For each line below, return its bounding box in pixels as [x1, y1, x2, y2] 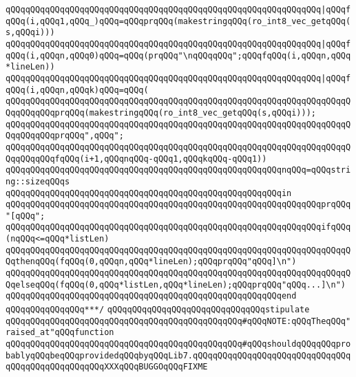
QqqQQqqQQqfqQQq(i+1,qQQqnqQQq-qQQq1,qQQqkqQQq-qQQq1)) [6, 153, 267, 164]
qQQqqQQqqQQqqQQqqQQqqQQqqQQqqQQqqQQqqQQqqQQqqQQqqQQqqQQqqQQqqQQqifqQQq [6, 222, 351, 233]
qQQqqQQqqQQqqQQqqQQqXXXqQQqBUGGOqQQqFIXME [6, 362, 208, 372]
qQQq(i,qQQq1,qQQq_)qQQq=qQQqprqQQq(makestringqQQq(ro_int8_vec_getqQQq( [6, 16, 351, 26]
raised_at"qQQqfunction [6, 327, 114, 338]
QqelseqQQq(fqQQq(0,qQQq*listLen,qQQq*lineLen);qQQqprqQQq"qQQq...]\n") [6, 279, 346, 290]
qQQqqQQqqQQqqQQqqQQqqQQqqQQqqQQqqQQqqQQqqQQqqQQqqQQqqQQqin [6, 188, 292, 198]
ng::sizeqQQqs [6, 176, 70, 186]
